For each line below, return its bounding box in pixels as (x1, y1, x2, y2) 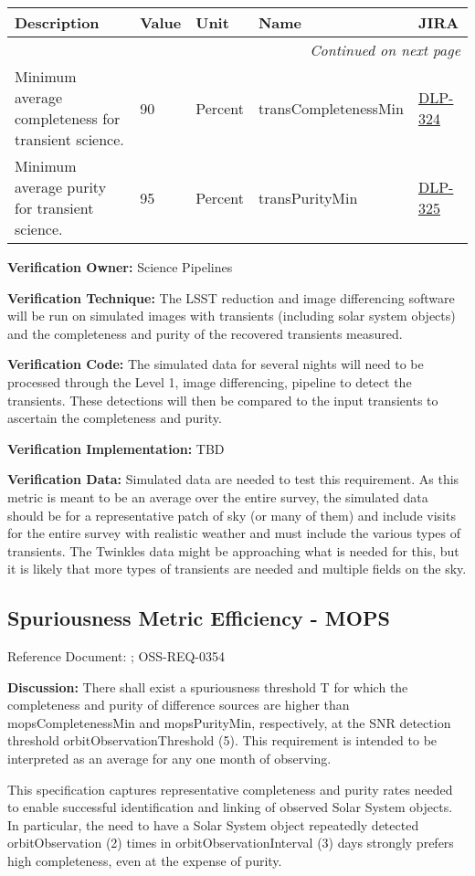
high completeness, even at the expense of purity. (7, 851, 282, 871)
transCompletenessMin (258, 97, 404, 119)
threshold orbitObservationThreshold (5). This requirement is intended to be (7, 731, 438, 750)
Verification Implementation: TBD (7, 438, 225, 458)
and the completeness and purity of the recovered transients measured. (7, 323, 403, 343)
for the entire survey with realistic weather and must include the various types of (7, 523, 461, 543)
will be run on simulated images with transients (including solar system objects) (7, 306, 456, 325)
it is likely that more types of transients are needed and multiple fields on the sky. (7, 559, 467, 578)
